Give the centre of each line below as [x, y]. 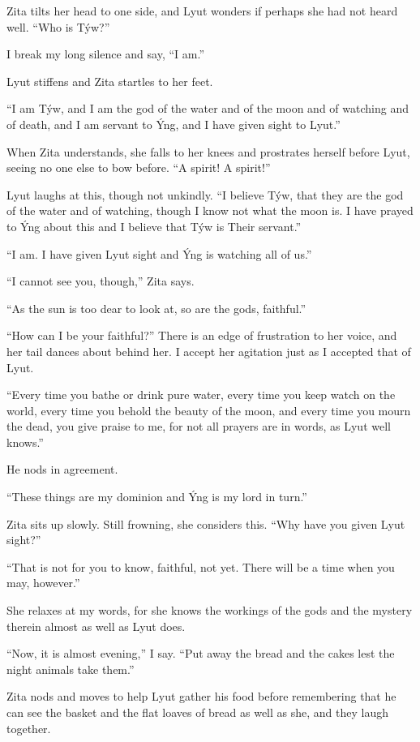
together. [29, 728]
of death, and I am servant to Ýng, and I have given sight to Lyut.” [174, 124]
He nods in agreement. [62, 469]
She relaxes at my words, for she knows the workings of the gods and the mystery [210, 610]
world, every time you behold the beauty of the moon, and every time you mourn [209, 410]
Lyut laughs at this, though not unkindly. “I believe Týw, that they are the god [205, 194]
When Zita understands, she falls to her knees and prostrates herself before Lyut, [208, 151]
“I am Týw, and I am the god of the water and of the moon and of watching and [208, 108]
